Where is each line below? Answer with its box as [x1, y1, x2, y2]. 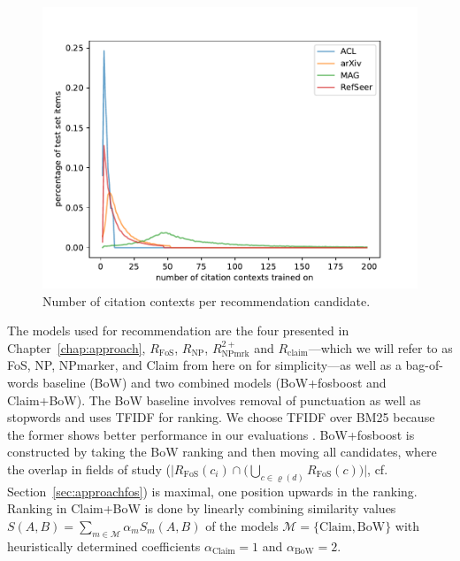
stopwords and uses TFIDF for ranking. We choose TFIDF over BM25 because [7, 408, 435, 427]
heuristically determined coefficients [7, 536, 201, 555]
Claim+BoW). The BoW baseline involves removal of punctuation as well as [7, 390, 421, 409]
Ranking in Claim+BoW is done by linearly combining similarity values [7, 499, 396, 518]
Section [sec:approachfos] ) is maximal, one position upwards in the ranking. [7, 481, 418, 500]
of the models [205, 516, 279, 534]
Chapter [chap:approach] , [7, 338, 146, 357]
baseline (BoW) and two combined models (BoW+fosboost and [42, 373, 387, 391]
